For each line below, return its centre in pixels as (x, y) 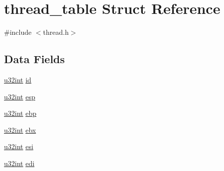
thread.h (56, 32)
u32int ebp (20, 113)
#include (18, 32)
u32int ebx (20, 129)
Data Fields (35, 59)
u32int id (18, 79)
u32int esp (20, 96)
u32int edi (19, 163)
